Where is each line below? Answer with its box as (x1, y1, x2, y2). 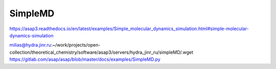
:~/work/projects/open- (51, 42, 101, 48)
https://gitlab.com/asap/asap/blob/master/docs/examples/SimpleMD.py (9, 56, 160, 62)
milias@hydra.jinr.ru (9, 42, 51, 48)
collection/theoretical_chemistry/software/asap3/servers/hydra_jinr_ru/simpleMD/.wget (9, 49, 194, 55)
